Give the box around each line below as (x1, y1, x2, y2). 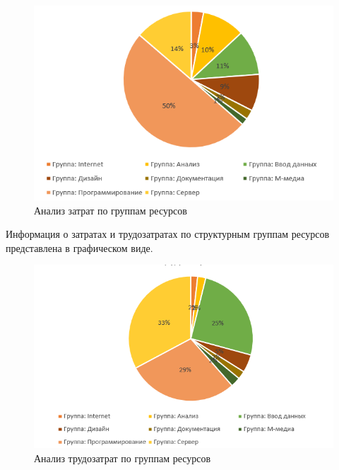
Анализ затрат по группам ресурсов (34, 202, 187, 217)
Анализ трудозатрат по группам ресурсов (34, 450, 211, 465)
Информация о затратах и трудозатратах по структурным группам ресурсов (6, 227, 330, 241)
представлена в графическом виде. (6, 240, 153, 255)
